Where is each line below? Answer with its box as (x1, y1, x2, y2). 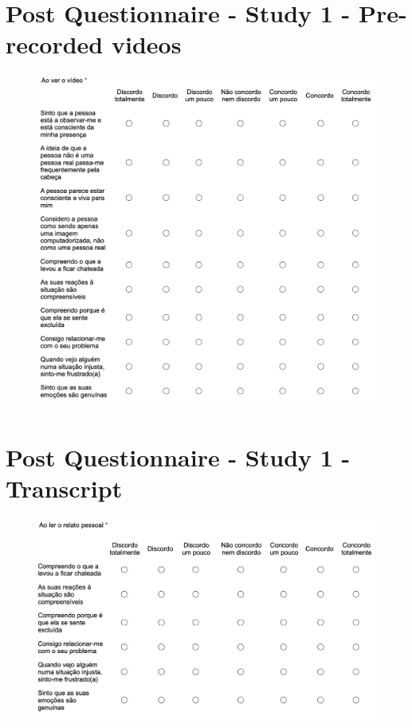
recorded (6, 28, 104, 61)
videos (111, 28, 182, 61)
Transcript (6, 472, 123, 505)
